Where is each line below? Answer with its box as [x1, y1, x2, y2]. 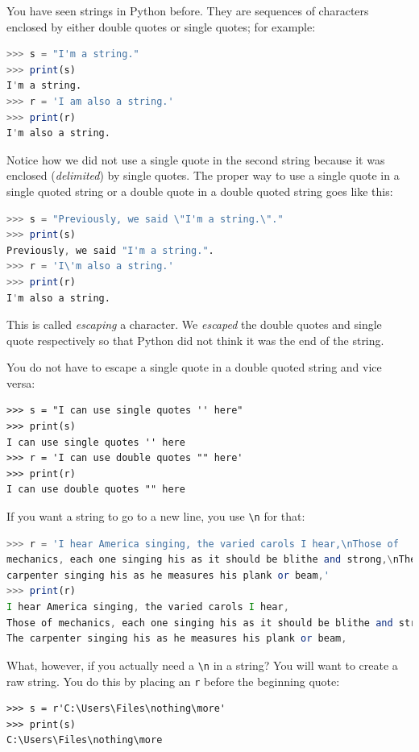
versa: [6, 374, 35, 391]
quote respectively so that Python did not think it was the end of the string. [6, 331, 384, 348]
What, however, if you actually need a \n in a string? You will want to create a [6, 656, 398, 673]
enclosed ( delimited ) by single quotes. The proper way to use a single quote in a [6, 167, 400, 184]
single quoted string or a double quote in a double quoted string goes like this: [6, 182, 393, 199]
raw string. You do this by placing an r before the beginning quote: [6, 672, 340, 689]
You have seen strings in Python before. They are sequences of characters [6, 2, 369, 19]
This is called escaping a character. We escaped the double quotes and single [6, 316, 382, 333]
